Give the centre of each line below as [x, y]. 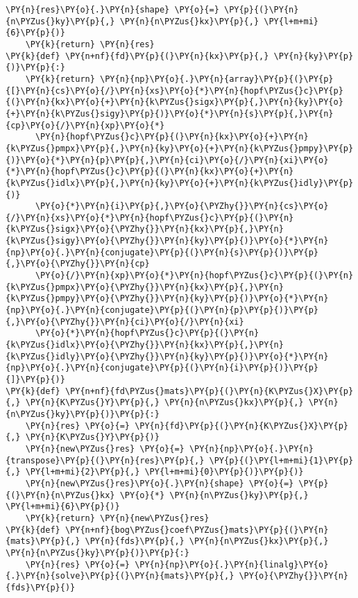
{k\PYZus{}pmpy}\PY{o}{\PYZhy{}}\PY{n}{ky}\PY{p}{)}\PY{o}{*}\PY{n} [167, 299]
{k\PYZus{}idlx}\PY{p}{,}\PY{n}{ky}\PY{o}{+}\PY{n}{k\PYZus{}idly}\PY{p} [180, 183]
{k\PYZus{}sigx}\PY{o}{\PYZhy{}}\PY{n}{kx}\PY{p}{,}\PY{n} [145, 229]
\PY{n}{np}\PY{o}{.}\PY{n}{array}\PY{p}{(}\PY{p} [217, 79]
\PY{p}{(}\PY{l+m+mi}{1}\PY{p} [281, 460]
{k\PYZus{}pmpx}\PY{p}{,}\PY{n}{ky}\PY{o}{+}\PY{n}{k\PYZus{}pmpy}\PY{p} [180, 148]
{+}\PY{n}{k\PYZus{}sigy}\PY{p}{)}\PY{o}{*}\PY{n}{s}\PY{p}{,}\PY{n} [170, 113]
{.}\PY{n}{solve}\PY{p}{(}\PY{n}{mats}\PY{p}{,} [120, 576]
